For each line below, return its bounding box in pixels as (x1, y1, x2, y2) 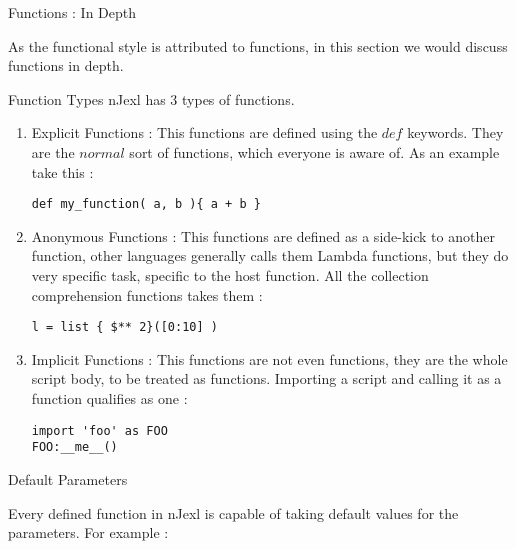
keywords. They (407, 122, 504, 143)
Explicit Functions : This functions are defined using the (31, 122, 378, 143)
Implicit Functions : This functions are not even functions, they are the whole (31, 348, 508, 369)
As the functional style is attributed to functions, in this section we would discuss (8, 35, 508, 56)
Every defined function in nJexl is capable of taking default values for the (8, 502, 459, 523)
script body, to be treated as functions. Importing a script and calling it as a (31, 368, 502, 389)
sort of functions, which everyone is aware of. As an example (129, 141, 500, 162)
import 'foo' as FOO (31, 423, 168, 438)
